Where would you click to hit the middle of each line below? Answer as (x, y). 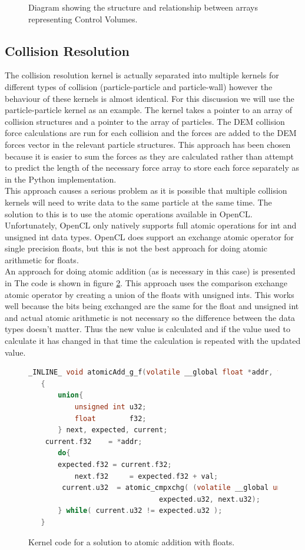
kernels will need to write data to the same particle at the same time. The (138, 202)
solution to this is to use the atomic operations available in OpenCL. (129, 213)
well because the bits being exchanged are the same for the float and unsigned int (152, 306)
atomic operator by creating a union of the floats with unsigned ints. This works (150, 294)
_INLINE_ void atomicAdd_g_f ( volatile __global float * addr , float (163, 372)
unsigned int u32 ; (110, 407)
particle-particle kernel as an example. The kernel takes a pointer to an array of (149, 110)
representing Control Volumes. (83, 19)
